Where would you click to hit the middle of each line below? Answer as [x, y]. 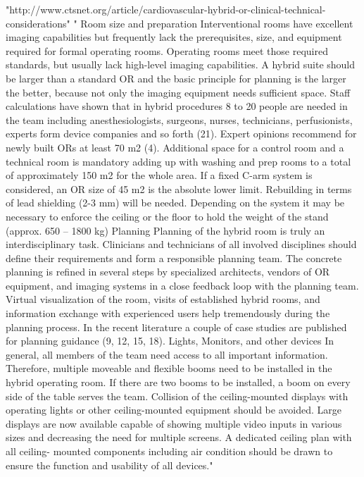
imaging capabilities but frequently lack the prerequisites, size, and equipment [174, 37]
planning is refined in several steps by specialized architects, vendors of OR [168, 272]
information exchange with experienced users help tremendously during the [168, 313]
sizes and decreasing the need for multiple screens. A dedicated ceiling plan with [179, 437]
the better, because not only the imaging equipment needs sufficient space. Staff [178, 92]
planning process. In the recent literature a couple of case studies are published [176, 327]
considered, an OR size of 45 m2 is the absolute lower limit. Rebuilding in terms [179, 188]
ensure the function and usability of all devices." [109, 465]
